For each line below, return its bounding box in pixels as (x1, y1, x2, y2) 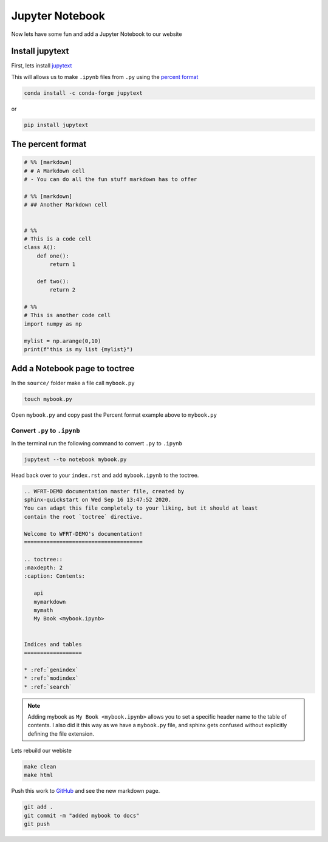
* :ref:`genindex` (24, 666, 79, 673)
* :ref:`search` (24, 683, 73, 690)
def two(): (36, 278, 69, 285)
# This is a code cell (24, 235, 92, 242)
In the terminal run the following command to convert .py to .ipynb (11, 439, 182, 447)
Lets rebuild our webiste (11, 747, 72, 755)
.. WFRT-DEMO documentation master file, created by (24, 488, 185, 495)
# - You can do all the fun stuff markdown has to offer (24, 176, 197, 183)
